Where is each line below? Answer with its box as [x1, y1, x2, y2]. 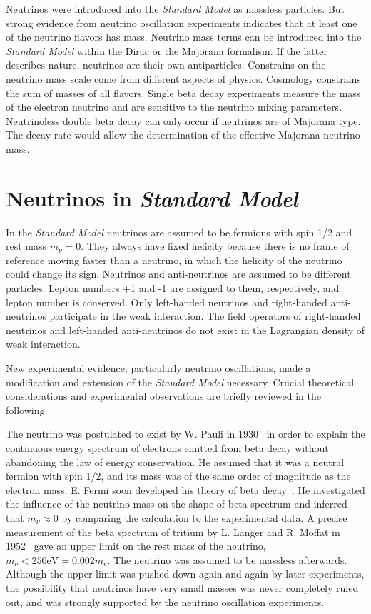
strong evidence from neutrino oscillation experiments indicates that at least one [6, 15, 357, 30]
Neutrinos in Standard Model [6, 183, 298, 213]
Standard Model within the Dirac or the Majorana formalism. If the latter [6, 43, 327, 58]
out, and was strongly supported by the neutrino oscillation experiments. [6, 594, 325, 609]
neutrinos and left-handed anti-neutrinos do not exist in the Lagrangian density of [6, 322, 365, 337]
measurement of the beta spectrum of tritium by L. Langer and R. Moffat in [6, 524, 340, 539]
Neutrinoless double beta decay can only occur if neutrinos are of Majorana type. [6, 113, 361, 128]
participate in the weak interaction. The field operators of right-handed [49, 308, 361, 323]
